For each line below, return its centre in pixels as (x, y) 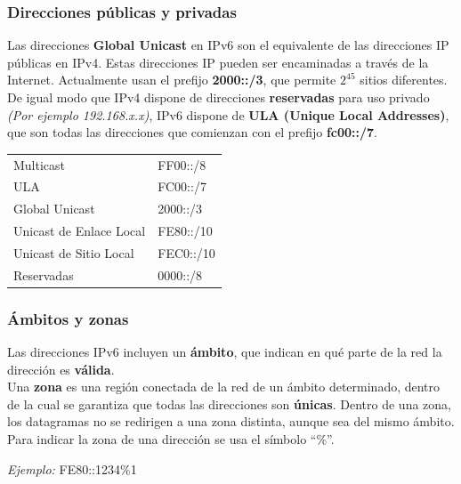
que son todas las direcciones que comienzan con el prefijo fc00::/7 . (193, 132)
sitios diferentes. (404, 80)
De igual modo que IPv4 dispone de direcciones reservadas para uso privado (218, 97)
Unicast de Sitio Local (74, 252)
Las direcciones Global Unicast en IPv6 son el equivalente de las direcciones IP (228, 45)
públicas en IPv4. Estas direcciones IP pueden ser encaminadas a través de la (218, 62)
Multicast (40, 164)
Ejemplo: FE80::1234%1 (72, 468)
